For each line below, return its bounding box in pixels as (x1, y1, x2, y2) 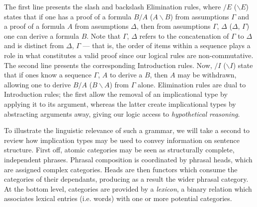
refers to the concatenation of (139, 30, 229, 41)
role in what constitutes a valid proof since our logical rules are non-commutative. (4, 50, 254, 60)
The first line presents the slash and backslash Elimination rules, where (4, 1, 221, 11)
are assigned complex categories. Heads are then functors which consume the (4, 164, 238, 174)
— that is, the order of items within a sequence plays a (83, 40, 251, 51)
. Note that (86, 30, 121, 41)
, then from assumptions (136, 21, 211, 31)
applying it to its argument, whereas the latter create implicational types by (4, 98, 236, 109)
